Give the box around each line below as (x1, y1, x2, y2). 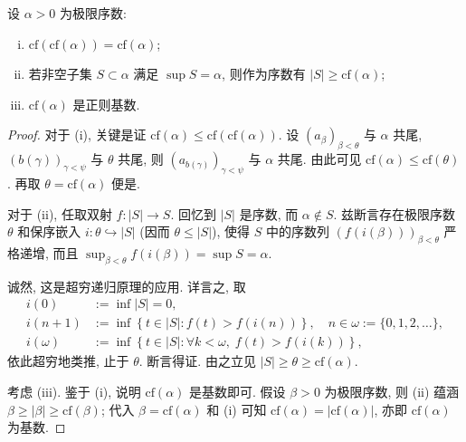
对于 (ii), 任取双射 (7, 204, 112, 223)
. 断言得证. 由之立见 (138, 351, 256, 370)
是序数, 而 (239, 204, 299, 223)
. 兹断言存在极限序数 (333, 204, 456, 223)
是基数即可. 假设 (189, 382, 286, 401)
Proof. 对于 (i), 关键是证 (7, 125, 147, 144)
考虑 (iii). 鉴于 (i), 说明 (7, 382, 141, 401)
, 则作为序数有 (222, 64, 306, 83)
